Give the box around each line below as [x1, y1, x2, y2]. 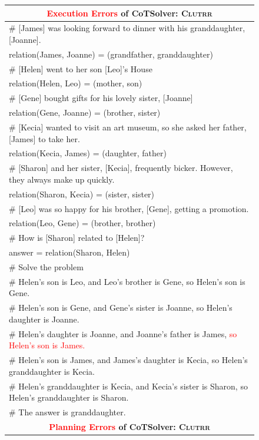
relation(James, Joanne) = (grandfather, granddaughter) [9, 48, 213, 60]
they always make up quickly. [9, 173, 115, 185]
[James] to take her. [9, 132, 80, 145]
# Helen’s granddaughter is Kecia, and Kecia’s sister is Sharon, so [9, 379, 248, 392]
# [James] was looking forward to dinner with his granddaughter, [9, 22, 245, 34]
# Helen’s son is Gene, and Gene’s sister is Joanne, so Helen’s [9, 301, 233, 314]
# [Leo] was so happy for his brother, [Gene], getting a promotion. [9, 202, 249, 214]
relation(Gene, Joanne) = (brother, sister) [9, 106, 161, 119]
